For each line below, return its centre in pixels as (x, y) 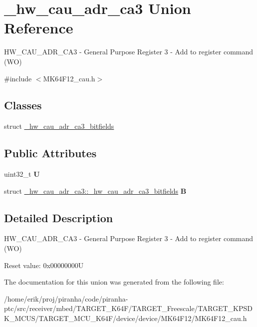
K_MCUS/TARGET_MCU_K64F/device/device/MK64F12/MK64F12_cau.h (126, 318)
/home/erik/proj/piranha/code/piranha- (66, 298)
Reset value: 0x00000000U (44, 265)
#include (18, 78)
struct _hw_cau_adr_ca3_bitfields (59, 126)
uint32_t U (22, 174)
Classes (23, 105)
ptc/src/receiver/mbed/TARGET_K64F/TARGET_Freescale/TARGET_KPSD (128, 308)
